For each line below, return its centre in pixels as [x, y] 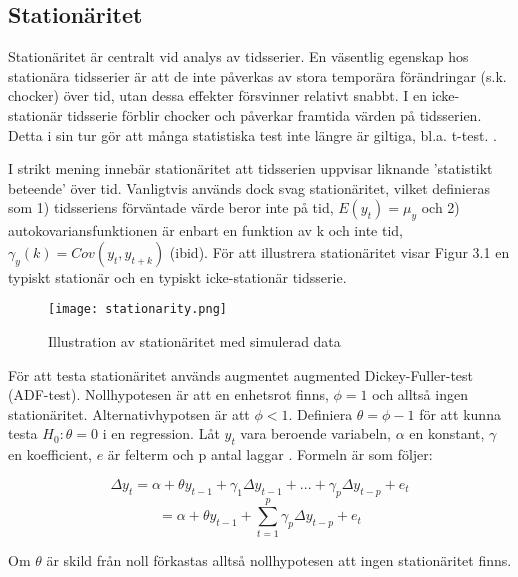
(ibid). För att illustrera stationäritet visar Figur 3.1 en [339, 251]
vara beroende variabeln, [316, 433]
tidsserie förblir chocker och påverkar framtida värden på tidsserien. [274, 114]
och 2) [440, 207]
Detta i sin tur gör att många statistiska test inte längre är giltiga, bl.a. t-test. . [252, 134]
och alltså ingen [420, 394]
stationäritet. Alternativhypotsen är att [129, 413]
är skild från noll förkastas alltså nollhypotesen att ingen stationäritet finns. [279, 559]
